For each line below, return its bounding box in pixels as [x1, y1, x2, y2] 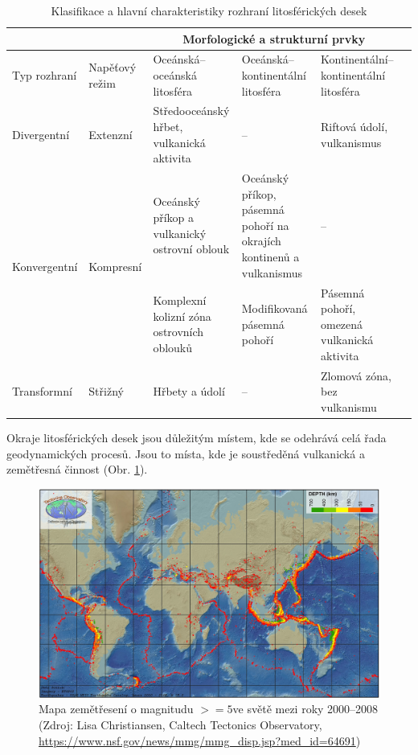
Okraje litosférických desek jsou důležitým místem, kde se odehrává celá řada [6, 429, 387, 445]
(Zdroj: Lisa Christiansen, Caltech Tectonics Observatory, [39, 716, 322, 732]
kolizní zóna [153, 307, 211, 324]
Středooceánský [153, 102, 230, 119]
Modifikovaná [241, 300, 308, 317]
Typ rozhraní [12, 67, 77, 84]
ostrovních [153, 323, 204, 340]
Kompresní [88, 258, 142, 275]
